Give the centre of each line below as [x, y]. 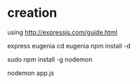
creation [32, 13]
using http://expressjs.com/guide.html [63, 32]
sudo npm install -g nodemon [50, 59]
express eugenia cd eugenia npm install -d [69, 45]
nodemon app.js [31, 73]
